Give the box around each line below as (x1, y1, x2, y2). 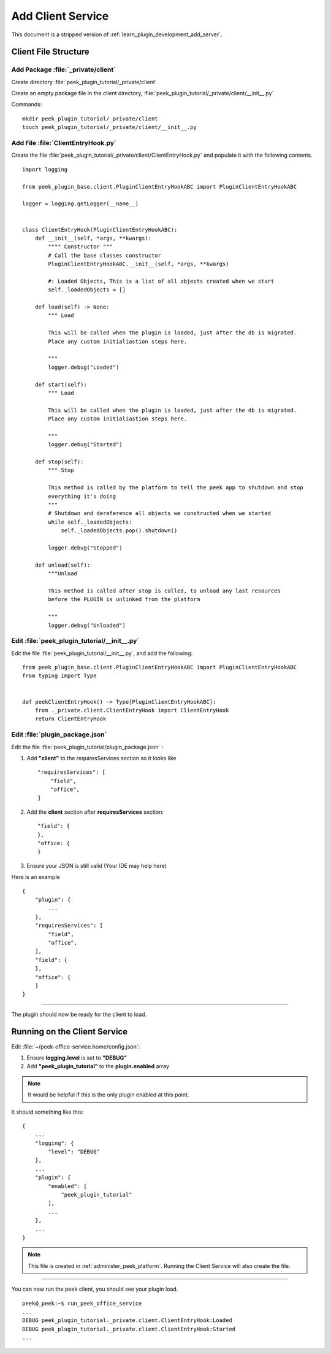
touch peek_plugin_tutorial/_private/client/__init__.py (22, 124, 197, 131)
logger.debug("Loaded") (48, 363, 120, 371)
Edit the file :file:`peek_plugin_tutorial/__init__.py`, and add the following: (11, 649, 193, 657)
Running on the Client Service (11, 1026, 128, 1037)
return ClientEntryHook (34, 715, 107, 722)
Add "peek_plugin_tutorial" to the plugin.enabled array (26, 1063, 170, 1070)
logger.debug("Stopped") (48, 544, 123, 551)
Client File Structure (11, 47, 90, 57)
